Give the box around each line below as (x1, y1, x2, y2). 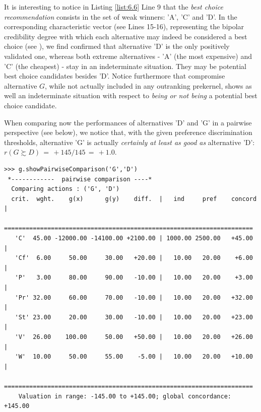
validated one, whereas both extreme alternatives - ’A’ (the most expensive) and (4, 50, 252, 61)
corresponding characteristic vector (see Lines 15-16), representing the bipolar (4, 21, 244, 32)
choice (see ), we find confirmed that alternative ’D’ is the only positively (4, 41, 230, 51)
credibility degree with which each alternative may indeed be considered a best (4, 31, 247, 41)
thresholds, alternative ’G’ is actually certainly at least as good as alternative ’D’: (4, 136, 255, 147)
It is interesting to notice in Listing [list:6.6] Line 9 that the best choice (4, 2, 223, 12)
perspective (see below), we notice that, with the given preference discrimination (4, 127, 252, 138)
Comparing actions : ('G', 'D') (11, 185, 120, 193)
